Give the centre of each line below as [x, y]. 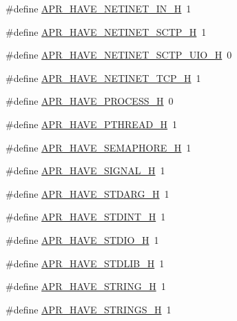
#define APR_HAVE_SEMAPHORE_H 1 [99, 147]
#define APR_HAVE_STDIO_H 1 [82, 239]
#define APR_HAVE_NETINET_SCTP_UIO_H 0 [119, 55]
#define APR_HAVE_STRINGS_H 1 [89, 309]
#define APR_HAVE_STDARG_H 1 [87, 193]
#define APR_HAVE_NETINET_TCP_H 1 [103, 77]
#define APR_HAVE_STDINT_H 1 [86, 217]
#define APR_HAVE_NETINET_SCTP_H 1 [106, 31]
